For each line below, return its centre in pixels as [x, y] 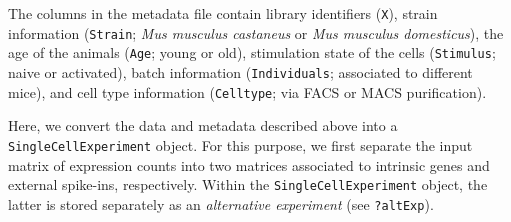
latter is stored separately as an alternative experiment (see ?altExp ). [221, 203]
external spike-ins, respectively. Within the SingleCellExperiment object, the [248, 184]
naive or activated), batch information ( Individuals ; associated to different [240, 71]
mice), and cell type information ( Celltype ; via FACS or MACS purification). [247, 91]
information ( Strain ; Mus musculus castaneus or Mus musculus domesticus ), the [256, 32]
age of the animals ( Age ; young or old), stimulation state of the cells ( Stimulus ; [252, 52]
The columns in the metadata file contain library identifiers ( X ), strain [223, 13]
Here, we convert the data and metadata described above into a [203, 125]
